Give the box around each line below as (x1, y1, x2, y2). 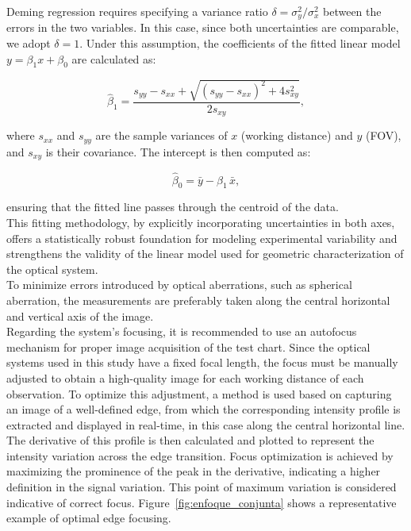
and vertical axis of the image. (6, 307, 154, 324)
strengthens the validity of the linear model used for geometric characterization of (6, 245, 404, 262)
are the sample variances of (95, 127, 228, 144)
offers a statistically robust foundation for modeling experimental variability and (6, 229, 398, 246)
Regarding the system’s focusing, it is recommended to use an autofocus (6, 323, 357, 340)
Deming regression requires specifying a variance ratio (6, 3, 268, 19)
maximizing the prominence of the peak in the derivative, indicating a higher (6, 463, 381, 479)
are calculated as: (71, 50, 156, 67)
